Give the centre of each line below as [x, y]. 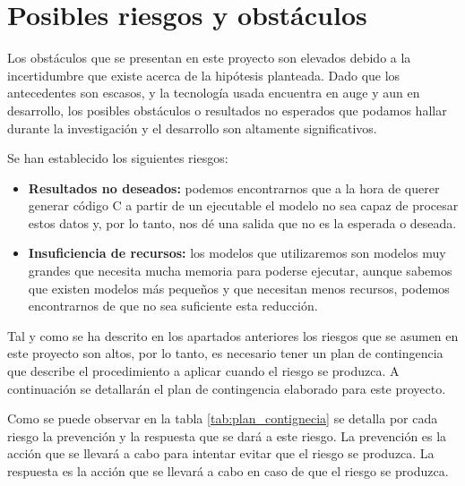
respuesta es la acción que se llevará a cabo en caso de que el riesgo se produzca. [228, 471]
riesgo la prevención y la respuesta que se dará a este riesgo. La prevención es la [227, 435]
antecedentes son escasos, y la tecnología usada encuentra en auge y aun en [214, 93]
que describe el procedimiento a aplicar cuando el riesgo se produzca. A [203, 371]
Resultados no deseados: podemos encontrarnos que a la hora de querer [234, 188]
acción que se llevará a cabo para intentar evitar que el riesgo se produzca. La [221, 453]
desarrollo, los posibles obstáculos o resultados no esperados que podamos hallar [227, 110]
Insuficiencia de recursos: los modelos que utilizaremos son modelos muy [237, 253]
